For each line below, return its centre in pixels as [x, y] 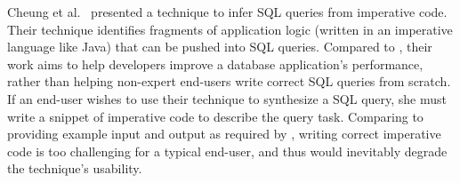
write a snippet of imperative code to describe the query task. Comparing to [215, 116]
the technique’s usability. [75, 168]
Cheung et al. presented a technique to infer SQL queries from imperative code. [227, 12]
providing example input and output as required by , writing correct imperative [224, 134]
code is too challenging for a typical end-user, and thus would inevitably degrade [227, 151]
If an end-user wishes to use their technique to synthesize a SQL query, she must [227, 98]
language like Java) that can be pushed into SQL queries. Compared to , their [220, 47]
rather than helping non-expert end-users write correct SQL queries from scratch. [229, 81]
